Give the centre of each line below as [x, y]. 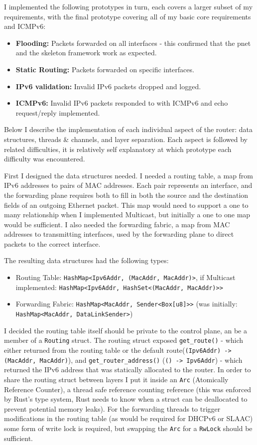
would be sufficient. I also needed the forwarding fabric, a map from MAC [117, 224]
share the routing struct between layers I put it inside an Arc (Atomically [116, 379]
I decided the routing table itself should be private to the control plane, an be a [126, 330]
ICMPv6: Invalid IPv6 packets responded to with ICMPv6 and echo [122, 103]
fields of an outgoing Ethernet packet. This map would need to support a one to [126, 205]
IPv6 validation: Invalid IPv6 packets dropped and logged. [108, 86]
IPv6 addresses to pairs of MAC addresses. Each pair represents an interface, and [128, 185]
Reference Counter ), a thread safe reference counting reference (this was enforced [128, 389]
